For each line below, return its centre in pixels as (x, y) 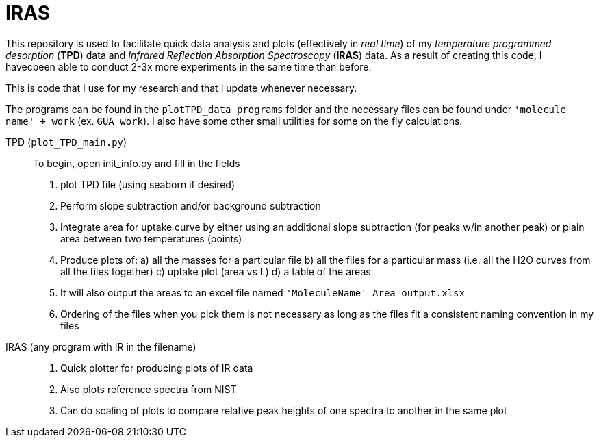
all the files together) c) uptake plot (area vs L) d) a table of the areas (216, 271)
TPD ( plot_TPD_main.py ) (66, 142)
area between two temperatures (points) (151, 238)
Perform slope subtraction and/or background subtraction (191, 205)
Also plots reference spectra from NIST (149, 389)
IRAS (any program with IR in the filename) (101, 346)
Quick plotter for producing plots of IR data (157, 368)
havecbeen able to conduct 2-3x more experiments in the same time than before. (189, 66)
